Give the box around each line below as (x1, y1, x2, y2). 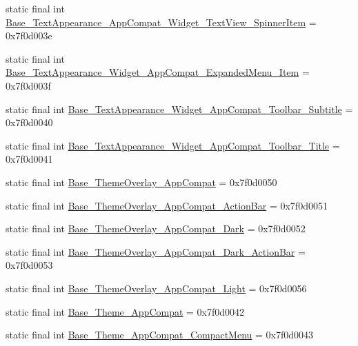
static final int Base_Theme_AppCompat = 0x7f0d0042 (6, 304, 245, 318)
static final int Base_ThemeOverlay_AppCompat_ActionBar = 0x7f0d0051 (6, 198, 328, 212)
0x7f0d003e (6, 28, 52, 43)
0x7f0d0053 (6, 258, 53, 272)
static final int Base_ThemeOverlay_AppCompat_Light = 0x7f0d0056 (6, 281, 307, 295)
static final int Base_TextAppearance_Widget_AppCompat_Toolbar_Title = (6, 138, 340, 152)
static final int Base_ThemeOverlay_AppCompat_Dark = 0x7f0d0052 (6, 221, 306, 236)
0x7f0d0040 (6, 115, 53, 130)
